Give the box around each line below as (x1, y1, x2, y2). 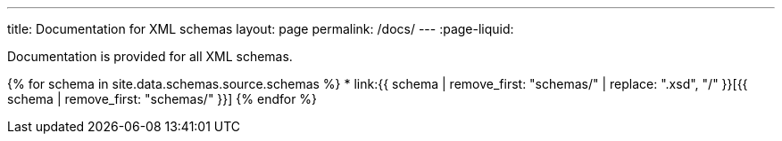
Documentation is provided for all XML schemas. (7, 49, 293, 64)
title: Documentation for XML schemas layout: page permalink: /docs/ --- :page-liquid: (7, 21, 514, 36)
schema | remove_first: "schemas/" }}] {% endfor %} (7, 91, 318, 106)
